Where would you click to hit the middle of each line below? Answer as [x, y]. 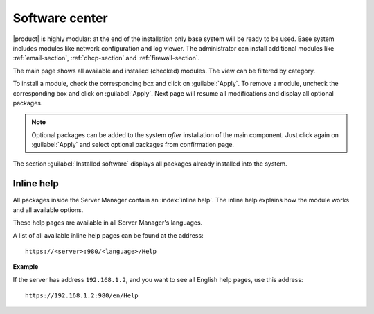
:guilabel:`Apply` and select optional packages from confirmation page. [133, 145]
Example [26, 267]
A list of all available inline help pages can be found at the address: [108, 235]
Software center [61, 18]
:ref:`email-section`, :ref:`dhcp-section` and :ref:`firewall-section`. [106, 58]
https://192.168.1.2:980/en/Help [82, 296]
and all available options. [48, 210]
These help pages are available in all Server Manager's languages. [108, 223]
